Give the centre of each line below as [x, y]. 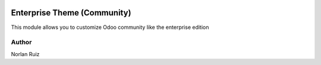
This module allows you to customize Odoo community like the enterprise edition [110, 27]
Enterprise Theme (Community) [71, 13]
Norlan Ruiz [25, 54]
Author [21, 43]
